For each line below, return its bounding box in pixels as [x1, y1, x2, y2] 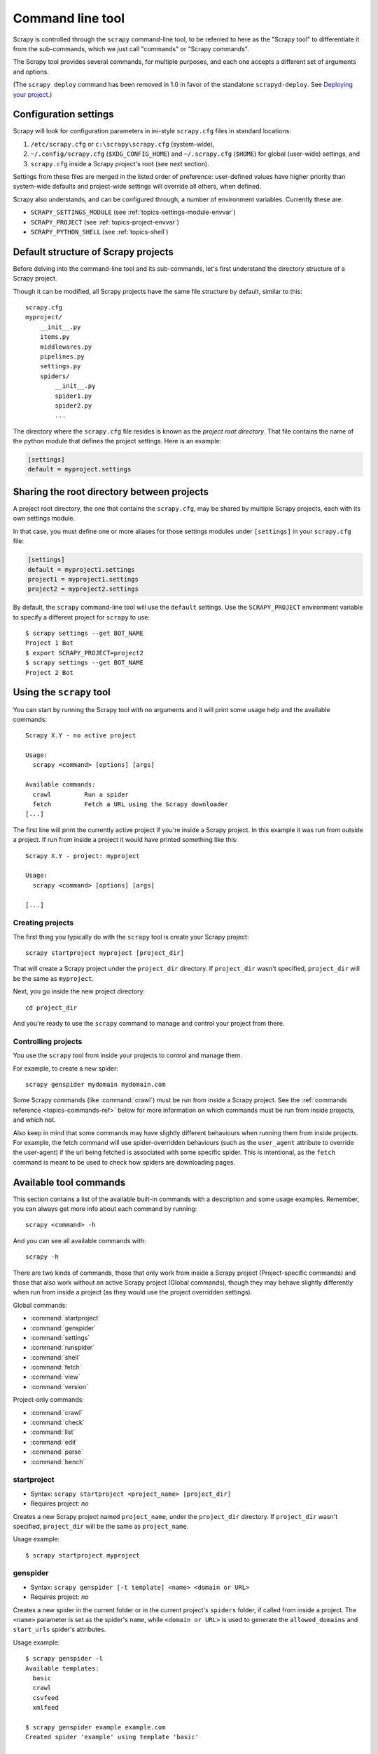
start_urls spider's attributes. [13, 1625, 106, 1634]
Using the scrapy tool [13, 686, 111, 698]
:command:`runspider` [30, 1344, 94, 1352]
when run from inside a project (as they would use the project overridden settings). [13, 1288, 253, 1297]
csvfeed [32, 1694, 59, 1701]
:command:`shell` [30, 1353, 80, 1361]
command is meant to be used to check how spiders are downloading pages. [13, 1158, 236, 1166]
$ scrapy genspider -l [25, 1654, 104, 1663]
